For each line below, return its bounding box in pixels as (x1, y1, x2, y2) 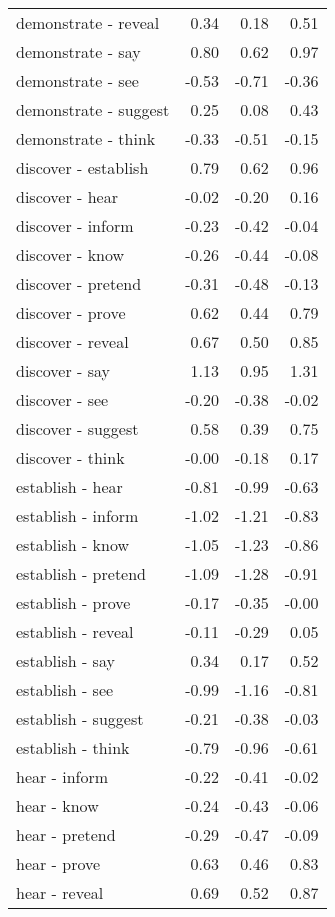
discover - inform (16, 214, 134, 237)
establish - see (16, 678, 114, 701)
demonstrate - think (16, 127, 156, 150)
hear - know (16, 794, 99, 817)
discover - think (16, 446, 125, 469)
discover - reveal (16, 330, 129, 353)
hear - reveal (16, 881, 104, 904)
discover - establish (16, 156, 149, 179)
